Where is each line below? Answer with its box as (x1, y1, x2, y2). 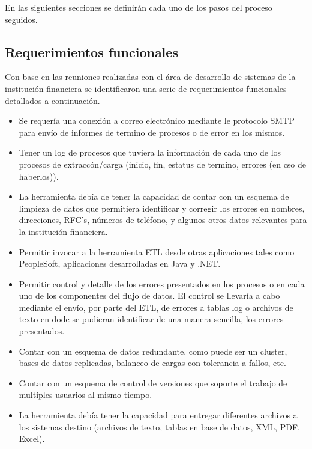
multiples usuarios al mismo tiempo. (19, 388, 152, 401)
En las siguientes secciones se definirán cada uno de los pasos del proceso (5, 1, 272, 13)
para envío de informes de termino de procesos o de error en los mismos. (19, 126, 285, 138)
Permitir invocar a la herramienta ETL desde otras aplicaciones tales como (19, 245, 295, 258)
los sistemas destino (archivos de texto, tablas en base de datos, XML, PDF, (19, 420, 300, 433)
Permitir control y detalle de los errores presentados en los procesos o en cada (19, 277, 305, 290)
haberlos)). (19, 170, 59, 182)
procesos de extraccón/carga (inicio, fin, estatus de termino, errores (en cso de (19, 157, 307, 170)
